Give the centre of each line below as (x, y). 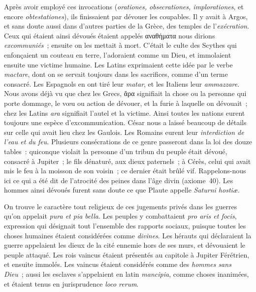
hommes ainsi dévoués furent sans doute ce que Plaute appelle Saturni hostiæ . (122, 190)
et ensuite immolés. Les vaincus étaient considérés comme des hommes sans (118, 264)
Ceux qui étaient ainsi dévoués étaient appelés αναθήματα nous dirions (110, 35)
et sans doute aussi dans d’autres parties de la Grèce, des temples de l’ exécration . (127, 26)
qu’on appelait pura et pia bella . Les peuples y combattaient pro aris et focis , (120, 216)
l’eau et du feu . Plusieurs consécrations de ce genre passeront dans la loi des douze (128, 142)
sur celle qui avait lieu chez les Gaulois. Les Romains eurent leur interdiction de (124, 132)
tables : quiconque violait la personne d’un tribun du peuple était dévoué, (116, 151)
